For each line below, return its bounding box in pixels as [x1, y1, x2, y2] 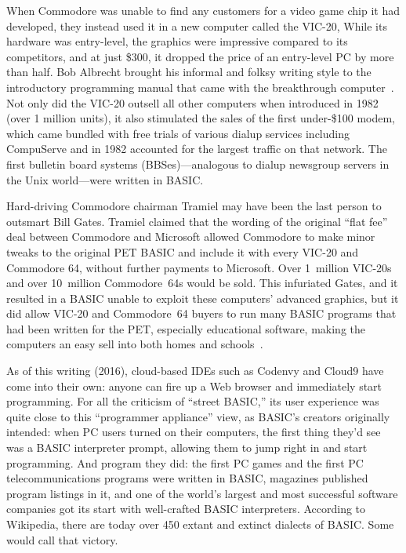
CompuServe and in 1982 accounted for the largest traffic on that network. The [6, 140, 387, 157]
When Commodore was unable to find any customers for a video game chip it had [6, 2, 400, 18]
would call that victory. [6, 531, 118, 548]
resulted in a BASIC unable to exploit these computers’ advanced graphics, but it [6, 289, 399, 306]
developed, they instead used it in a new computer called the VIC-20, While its [6, 17, 387, 34]
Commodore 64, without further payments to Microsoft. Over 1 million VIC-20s [6, 259, 392, 275]
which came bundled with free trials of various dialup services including [6, 125, 350, 141]
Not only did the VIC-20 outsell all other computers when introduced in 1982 [6, 94, 379, 111]
